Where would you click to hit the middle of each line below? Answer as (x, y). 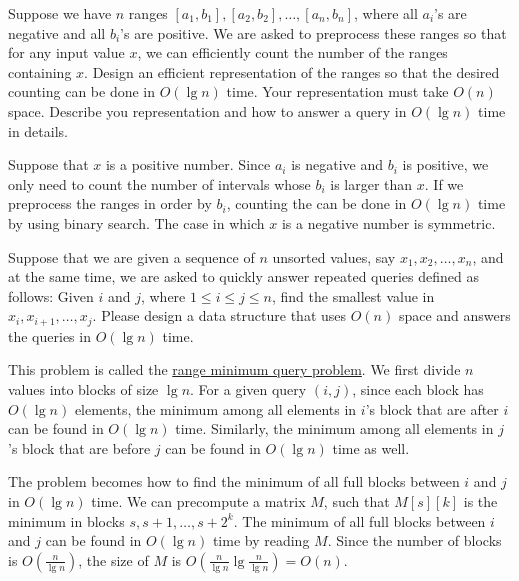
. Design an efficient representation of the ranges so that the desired (292, 71)
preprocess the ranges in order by (110, 203)
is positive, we (445, 164)
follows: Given (51, 295)
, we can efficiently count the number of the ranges (292, 52)
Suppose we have (60, 13)
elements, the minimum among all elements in (215, 408)
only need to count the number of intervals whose (159, 183)
